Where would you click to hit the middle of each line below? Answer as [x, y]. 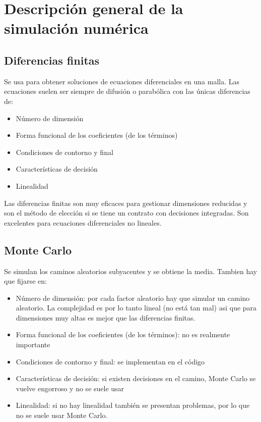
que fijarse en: [25, 281]
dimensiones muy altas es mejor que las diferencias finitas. [106, 317]
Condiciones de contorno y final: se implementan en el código [110, 361]
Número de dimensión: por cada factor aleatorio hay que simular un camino [133, 298]
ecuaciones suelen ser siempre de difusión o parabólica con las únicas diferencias [127, 91]
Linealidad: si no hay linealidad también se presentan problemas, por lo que [133, 405]
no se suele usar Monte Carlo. [62, 415]
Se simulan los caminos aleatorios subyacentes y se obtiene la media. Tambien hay [131, 271]
